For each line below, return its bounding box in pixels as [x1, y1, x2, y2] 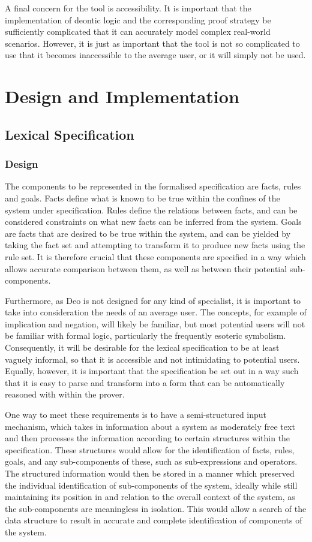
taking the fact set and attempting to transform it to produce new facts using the [5, 239, 305, 251]
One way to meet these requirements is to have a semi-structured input [5, 408, 267, 421]
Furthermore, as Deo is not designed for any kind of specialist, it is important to [5, 294, 301, 306]
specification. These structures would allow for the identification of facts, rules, [5, 443, 295, 456]
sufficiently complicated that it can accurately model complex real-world [5, 25, 271, 38]
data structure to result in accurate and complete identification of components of [5, 514, 302, 526]
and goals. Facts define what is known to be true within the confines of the [5, 191, 280, 204]
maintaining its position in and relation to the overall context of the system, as [5, 490, 295, 503]
